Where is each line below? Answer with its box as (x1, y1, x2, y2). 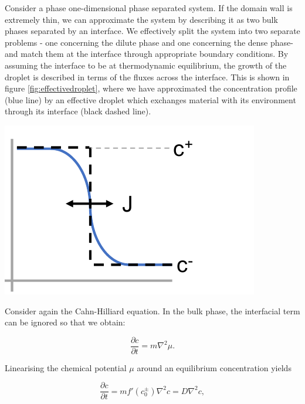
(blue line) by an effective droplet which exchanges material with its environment (5, 93, 296, 106)
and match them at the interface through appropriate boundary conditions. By (5, 47, 289, 60)
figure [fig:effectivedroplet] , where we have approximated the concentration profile (5, 82, 297, 94)
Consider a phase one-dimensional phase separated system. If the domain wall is (5, 2, 293, 13)
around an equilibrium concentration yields (137, 361, 292, 374)
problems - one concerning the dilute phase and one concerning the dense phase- (5, 36, 293, 48)
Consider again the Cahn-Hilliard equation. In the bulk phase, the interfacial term (5, 304, 300, 317)
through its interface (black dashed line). (5, 105, 151, 117)
